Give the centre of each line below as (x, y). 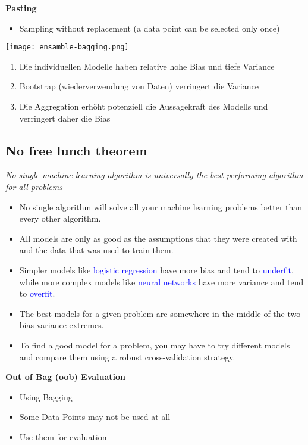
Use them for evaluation (63, 436)
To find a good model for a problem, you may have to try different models (155, 345)
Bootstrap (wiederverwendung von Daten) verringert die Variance (139, 86)
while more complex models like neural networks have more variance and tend (161, 281)
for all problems (34, 187)
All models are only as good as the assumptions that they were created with (158, 238)
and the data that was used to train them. (96, 250)
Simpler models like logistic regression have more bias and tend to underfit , (156, 270)
